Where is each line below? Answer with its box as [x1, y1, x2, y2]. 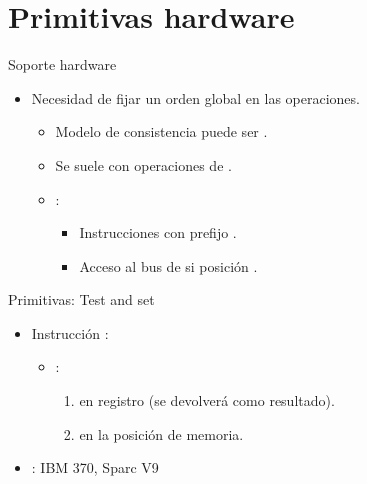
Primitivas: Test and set [8, 289, 155, 310]
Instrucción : [31, 322, 109, 343]
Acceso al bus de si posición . [79, 255, 258, 276]
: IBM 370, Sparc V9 [31, 457, 159, 478]
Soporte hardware [8, 54, 117, 75]
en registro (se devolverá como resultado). [79, 390, 335, 411]
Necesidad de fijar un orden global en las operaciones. [31, 87, 360, 108]
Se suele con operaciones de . [55, 154, 232, 175]
